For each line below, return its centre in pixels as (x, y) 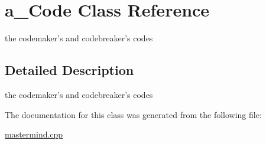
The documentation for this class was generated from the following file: (133, 114)
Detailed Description (69, 70)
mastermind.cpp (34, 134)
